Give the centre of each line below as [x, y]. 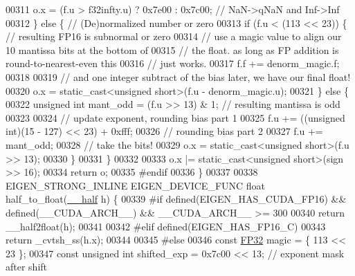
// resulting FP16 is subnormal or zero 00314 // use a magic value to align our [174, 36]
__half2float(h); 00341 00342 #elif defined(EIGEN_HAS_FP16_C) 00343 [166, 226]
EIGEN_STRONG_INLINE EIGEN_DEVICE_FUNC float [136, 185]
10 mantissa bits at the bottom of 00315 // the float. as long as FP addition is [172, 49]
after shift [27, 267]
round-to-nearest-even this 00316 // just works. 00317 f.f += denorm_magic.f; [173, 63]
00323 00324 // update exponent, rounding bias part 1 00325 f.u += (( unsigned [175, 117]
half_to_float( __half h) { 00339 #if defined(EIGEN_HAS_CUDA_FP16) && [176, 199]
